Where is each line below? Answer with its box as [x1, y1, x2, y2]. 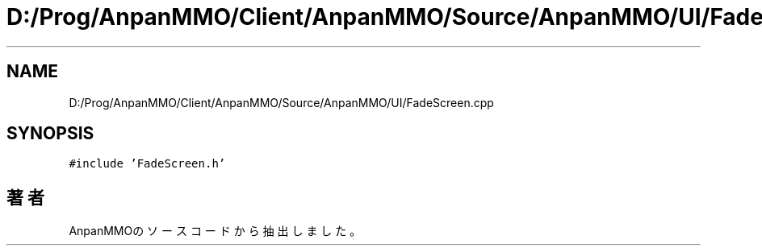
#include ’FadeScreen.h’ [69, 157, 226, 171]
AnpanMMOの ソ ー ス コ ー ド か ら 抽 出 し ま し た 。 [69, 224, 362, 238]
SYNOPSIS [6, 123, 94, 144]
